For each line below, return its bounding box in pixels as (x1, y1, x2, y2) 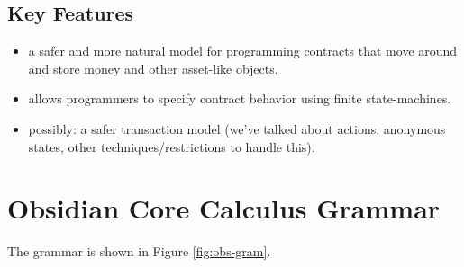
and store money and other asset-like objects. (28, 58, 278, 77)
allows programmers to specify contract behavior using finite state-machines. (28, 89, 451, 108)
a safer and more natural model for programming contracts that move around (28, 41, 458, 60)
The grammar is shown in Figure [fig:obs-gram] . (7, 242, 271, 261)
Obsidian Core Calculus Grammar (7, 190, 441, 227)
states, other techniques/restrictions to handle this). (28, 137, 315, 156)
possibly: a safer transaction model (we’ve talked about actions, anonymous (28, 119, 446, 138)
